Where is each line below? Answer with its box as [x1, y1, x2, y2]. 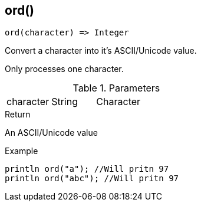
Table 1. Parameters [73, 82, 160, 94]
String [51, 96, 78, 108]
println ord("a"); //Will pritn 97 [5, 164, 169, 174]
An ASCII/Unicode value [5, 127, 98, 138]
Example [5, 146, 38, 156]
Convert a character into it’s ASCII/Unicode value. [5, 45, 197, 56]
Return [5, 109, 31, 120]
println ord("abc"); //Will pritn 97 [5, 174, 179, 184]
